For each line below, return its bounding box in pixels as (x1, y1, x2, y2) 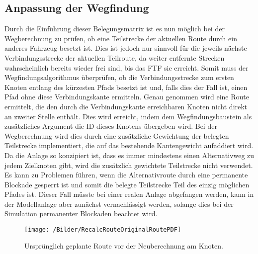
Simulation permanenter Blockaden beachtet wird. (4, 208, 158, 219)
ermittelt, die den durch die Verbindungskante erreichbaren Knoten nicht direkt (4, 101, 248, 111)
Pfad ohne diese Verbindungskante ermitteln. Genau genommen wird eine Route (4, 91, 249, 102)
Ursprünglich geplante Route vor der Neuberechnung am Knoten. (24, 240, 223, 251)
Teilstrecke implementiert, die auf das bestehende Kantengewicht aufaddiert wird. (4, 140, 254, 151)
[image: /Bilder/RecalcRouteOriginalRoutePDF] (24, 226, 181, 234)
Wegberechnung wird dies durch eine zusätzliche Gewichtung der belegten (4, 130, 229, 141)
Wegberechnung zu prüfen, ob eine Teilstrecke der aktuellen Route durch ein (4, 33, 237, 43)
